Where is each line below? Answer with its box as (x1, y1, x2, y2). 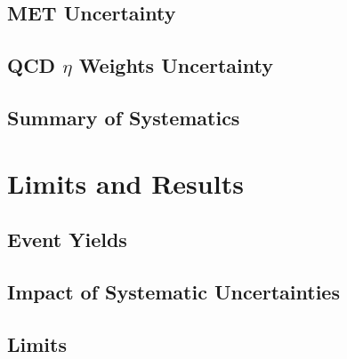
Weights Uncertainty (78, 52, 273, 79)
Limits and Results (7, 164, 244, 201)
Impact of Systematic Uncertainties (7, 277, 340, 305)
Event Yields (7, 226, 127, 253)
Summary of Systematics (7, 103, 240, 131)
